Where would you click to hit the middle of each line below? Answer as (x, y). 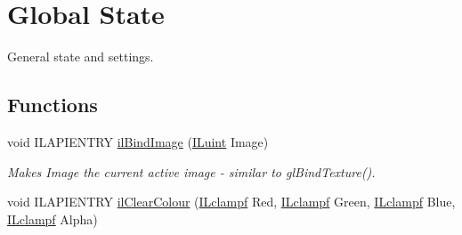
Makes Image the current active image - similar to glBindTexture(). (191, 171)
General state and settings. (81, 57)
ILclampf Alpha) (53, 219)
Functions (53, 105)
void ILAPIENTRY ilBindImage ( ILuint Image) (138, 141)
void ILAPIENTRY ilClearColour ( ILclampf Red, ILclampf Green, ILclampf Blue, (231, 202)
